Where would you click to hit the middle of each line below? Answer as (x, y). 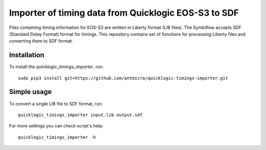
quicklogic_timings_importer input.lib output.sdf (80, 115)
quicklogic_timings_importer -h (57, 137)
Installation (27, 55)
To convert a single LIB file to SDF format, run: (56, 103)
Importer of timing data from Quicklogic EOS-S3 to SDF (124, 13)
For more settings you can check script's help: (56, 126)
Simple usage (30, 92)
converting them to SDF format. (41, 41)
